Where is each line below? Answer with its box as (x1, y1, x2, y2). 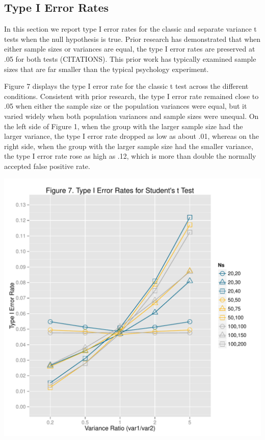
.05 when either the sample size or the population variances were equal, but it (4, 101, 247, 111)
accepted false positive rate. (4, 160, 90, 171)
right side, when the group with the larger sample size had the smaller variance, (4, 140, 253, 151)
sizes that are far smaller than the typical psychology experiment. (4, 63, 209, 74)
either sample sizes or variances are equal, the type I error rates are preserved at (4, 43, 255, 54)
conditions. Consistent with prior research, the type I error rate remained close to (4, 90, 259, 101)
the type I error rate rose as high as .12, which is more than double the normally (4, 151, 256, 161)
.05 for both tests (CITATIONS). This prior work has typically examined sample (4, 53, 256, 64)
